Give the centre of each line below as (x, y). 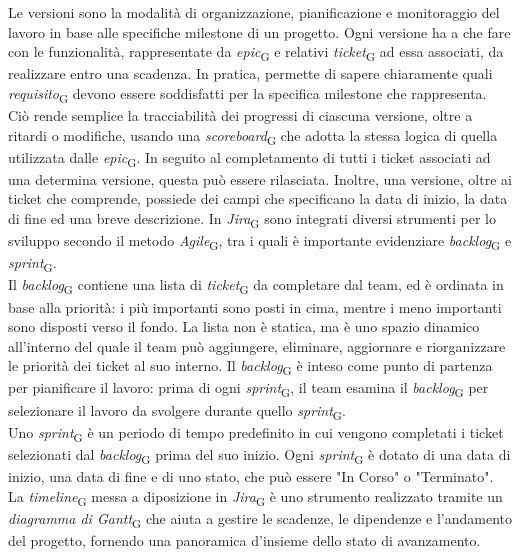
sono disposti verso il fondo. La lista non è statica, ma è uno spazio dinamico (244, 326)
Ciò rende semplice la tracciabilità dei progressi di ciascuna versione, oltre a (240, 115)
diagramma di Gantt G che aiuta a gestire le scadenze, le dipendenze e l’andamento (260, 519)
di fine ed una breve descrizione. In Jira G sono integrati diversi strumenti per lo (252, 219)
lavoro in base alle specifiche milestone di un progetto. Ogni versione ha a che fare (259, 31)
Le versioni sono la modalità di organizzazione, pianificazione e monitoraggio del (254, 12)
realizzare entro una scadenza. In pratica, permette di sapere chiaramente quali (250, 73)
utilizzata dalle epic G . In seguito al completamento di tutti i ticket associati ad (249, 158)
